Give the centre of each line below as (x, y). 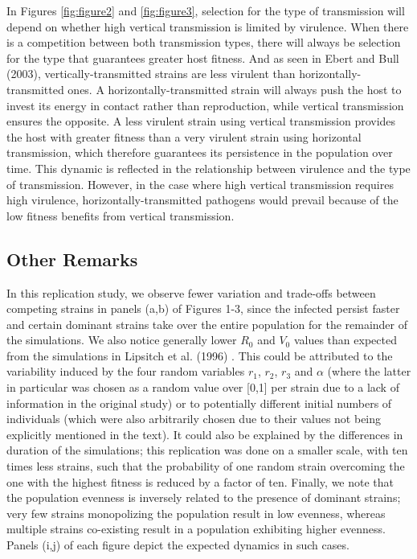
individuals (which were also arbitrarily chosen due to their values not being (194, 419)
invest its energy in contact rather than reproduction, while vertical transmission (205, 105)
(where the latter (369, 371)
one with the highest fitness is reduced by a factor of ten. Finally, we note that (200, 481)
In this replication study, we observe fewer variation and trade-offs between (191, 292)
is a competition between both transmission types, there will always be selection (204, 42)
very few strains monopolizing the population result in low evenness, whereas (196, 513)
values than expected (345, 340)
